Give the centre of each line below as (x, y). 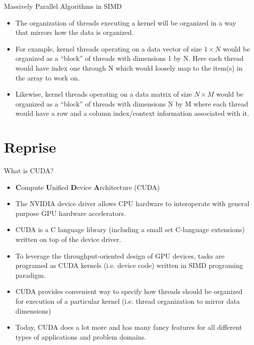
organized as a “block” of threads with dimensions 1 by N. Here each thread (129, 58)
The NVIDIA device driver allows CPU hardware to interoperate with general (132, 203)
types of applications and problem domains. (81, 336)
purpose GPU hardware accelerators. (70, 213)
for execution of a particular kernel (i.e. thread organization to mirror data (127, 301)
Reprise (30, 147)
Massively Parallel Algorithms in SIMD (63, 6)
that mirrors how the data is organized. (74, 32)
